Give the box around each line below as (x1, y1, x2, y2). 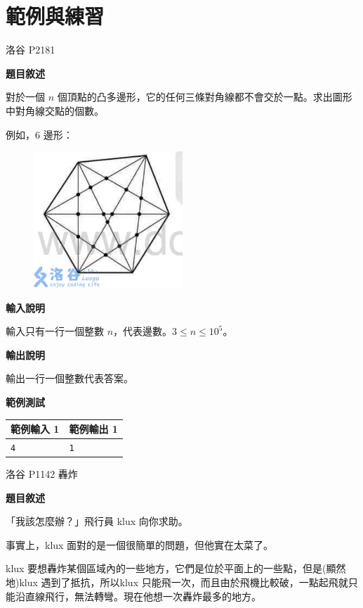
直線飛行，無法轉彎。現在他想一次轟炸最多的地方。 (25, 588, 261, 603)
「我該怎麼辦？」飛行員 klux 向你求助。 (6, 514, 188, 528)
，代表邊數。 (113, 324, 173, 338)
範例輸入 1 (11, 422, 60, 436)
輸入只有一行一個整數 (6, 324, 104, 338)
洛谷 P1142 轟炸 (6, 467, 78, 481)
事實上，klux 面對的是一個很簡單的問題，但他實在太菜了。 (6, 537, 274, 552)
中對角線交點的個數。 (6, 103, 104, 118)
